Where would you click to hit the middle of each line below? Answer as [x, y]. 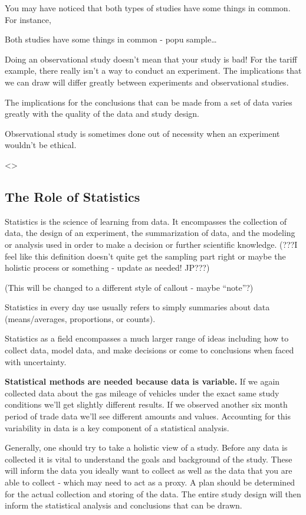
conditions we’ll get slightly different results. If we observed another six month [146, 404]
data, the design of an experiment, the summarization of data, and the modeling [150, 233]
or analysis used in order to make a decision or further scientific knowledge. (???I [151, 244]
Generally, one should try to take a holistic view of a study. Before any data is [146, 447]
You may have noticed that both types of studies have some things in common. [148, 8]
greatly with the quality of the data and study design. [102, 114]
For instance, [28, 19]
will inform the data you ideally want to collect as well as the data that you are [149, 470]
